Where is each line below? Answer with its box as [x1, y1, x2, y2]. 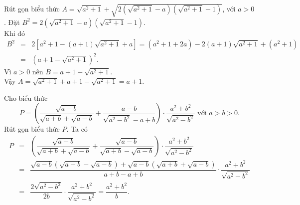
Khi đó [4, 27, 25, 38]
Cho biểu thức [4, 92, 48, 103]
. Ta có [66, 124, 88, 134]
